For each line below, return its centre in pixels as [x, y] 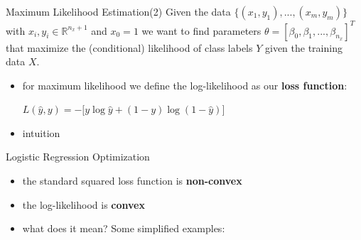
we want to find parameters [201, 30]
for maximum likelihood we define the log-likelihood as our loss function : [185, 85]
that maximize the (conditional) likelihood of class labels [129, 47]
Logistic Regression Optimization [78, 157]
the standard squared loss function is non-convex [132, 181]
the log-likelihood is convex [83, 204]
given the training [303, 47]
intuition [41, 132]
